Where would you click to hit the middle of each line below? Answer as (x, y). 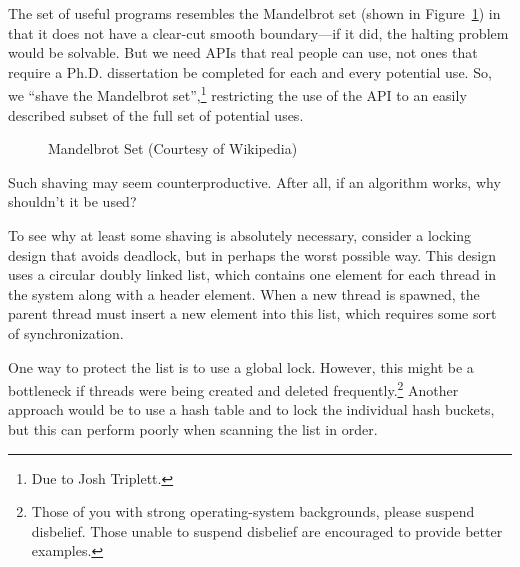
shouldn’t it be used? (72, 201)
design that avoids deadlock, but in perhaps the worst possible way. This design (252, 254)
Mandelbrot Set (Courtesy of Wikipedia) (173, 148)
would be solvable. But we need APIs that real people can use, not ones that (243, 52)
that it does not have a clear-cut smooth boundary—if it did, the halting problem (258, 32)
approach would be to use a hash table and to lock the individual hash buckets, (251, 409)
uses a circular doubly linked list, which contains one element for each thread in (252, 274)
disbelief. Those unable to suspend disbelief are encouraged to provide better (267, 530)
